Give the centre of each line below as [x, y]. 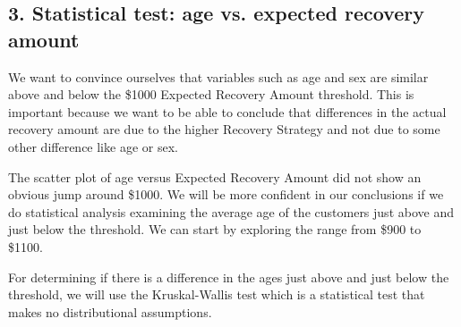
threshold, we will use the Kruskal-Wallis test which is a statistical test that [217, 294]
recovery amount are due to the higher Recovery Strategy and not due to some [224, 129]
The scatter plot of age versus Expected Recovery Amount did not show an [215, 176]
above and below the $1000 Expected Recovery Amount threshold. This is [211, 94]
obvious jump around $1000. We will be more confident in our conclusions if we [226, 194]
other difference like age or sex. [93, 146]
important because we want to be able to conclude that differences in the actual [227, 111]
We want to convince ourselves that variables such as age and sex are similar [218, 76]
